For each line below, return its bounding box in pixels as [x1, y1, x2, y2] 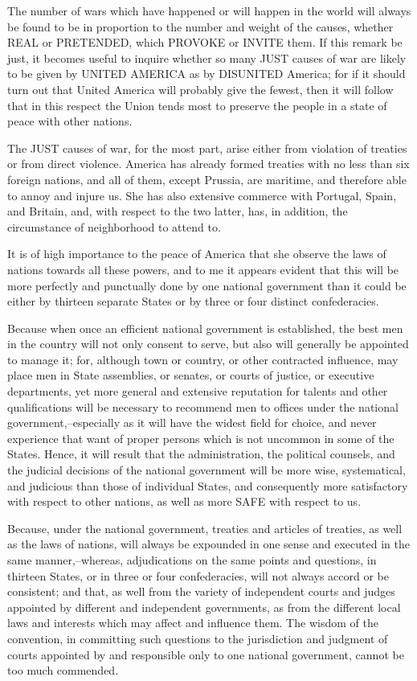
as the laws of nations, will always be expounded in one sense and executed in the [7, 535, 410, 552]
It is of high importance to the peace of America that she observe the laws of [7, 245, 386, 262]
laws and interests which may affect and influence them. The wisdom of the [7, 614, 378, 631]
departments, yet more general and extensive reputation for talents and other [7, 383, 388, 400]
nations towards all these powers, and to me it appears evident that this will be [7, 261, 399, 277]
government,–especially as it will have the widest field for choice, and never [7, 414, 377, 431]
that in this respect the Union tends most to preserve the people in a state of [7, 96, 387, 113]
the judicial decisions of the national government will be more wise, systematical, [7, 462, 406, 478]
